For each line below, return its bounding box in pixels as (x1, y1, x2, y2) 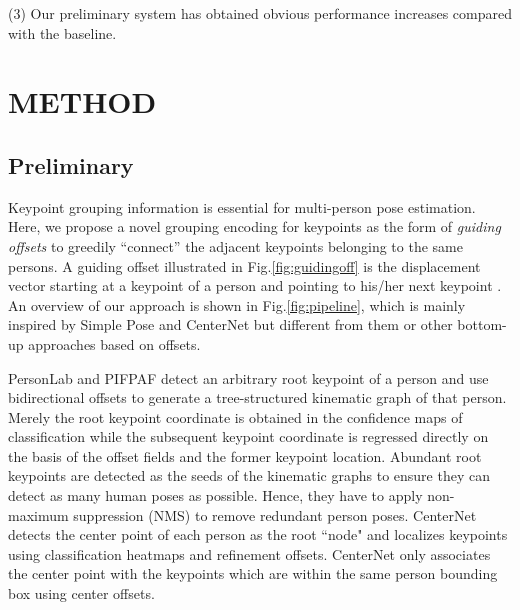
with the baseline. (8, 22, 117, 43)
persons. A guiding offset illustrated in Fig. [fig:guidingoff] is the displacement (8, 255, 481, 276)
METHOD (8, 81, 157, 122)
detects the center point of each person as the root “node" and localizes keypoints (8, 524, 508, 545)
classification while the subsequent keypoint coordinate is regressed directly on (8, 426, 489, 447)
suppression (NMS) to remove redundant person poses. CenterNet (73, 504, 477, 525)
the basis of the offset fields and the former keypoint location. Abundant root (8, 445, 482, 466)
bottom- (457, 314, 507, 335)
